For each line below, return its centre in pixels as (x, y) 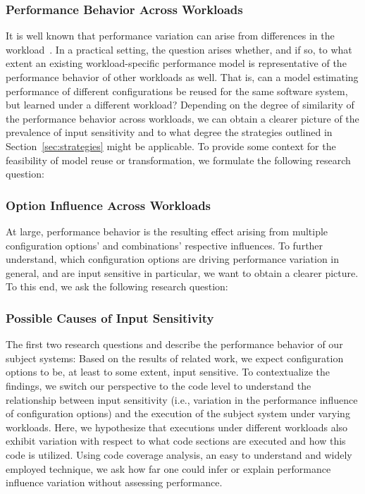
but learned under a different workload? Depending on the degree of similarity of (180, 105)
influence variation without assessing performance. (114, 482)
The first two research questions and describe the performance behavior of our (174, 344)
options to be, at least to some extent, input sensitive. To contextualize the (168, 372)
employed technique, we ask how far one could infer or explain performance (168, 468)
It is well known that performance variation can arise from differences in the (170, 36)
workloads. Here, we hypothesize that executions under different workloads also (177, 427)
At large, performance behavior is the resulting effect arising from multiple (167, 231)
